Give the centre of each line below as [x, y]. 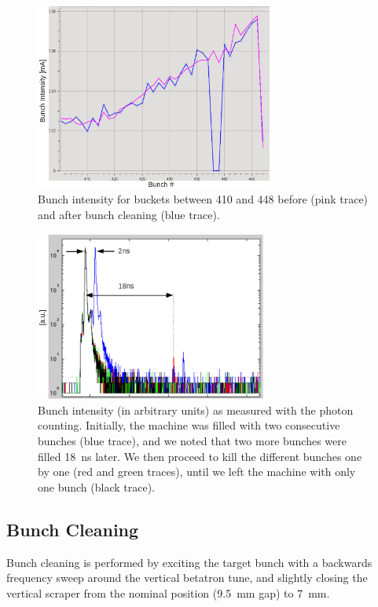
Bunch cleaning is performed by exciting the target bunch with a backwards [189, 562]
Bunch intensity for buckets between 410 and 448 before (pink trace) [203, 199]
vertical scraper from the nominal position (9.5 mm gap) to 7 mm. [168, 592]
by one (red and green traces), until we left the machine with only [197, 472]
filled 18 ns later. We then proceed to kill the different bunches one [200, 456]
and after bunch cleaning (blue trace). [129, 214]
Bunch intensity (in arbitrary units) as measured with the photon [196, 410]
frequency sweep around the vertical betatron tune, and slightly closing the [187, 578]
